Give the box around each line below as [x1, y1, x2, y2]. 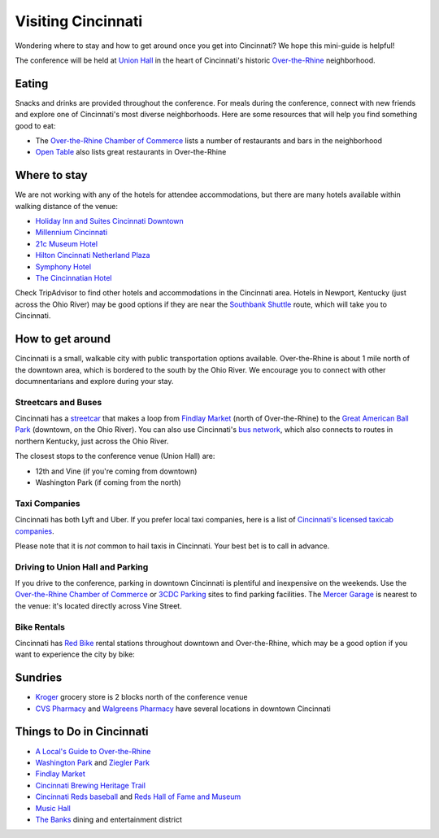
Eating [15, 76, 49, 90]
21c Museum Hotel [35, 238, 98, 248]
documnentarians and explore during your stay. [15, 376, 174, 386]
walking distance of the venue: [15, 201, 118, 211]
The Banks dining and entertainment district [35, 814, 183, 824]
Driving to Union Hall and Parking [15, 561, 149, 573]
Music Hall [35, 803, 71, 813]
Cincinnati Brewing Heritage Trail [35, 780, 146, 790]
